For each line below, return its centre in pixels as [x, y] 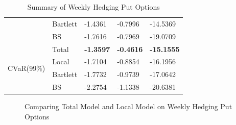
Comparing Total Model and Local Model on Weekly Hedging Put [128, 106]
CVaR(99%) [27, 68]
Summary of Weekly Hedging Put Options [93, 7]
